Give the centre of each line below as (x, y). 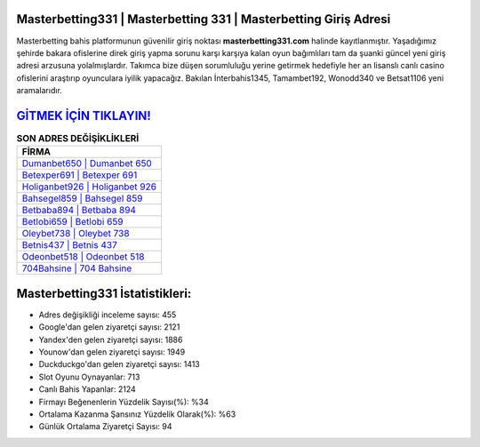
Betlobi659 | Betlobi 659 (72, 222)
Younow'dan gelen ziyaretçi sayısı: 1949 (112, 352)
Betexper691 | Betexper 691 (80, 175)
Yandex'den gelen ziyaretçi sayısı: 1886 (111, 339)
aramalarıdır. (39, 91)
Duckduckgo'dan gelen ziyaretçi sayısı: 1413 (119, 364)
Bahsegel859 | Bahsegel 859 (82, 198)
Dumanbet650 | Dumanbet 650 (87, 164)
